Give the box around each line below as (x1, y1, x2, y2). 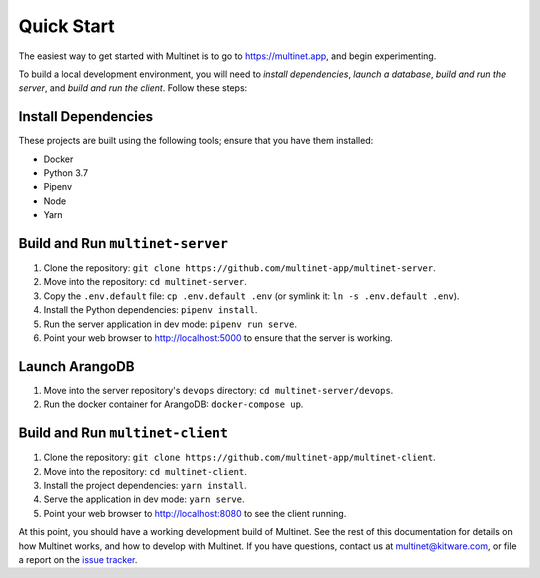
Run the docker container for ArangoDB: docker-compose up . (43, 398, 304, 410)
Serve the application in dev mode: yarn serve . (43, 493, 245, 505)
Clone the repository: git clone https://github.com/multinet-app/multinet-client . (43, 451, 436, 464)
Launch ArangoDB (18, 358, 135, 375)
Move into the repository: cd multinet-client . (43, 465, 247, 477)
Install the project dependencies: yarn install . (43, 480, 247, 492)
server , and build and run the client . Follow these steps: (18, 82, 248, 94)
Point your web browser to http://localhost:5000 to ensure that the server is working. (43, 332, 394, 344)
